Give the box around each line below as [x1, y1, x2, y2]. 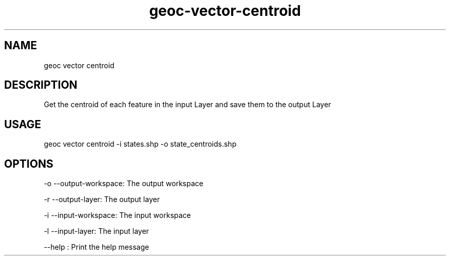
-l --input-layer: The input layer [44, 227, 149, 236]
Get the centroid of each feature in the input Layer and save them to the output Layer [44, 100, 331, 109]
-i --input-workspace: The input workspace [44, 211, 191, 220]
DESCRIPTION [4, 78, 78, 92]
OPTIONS [4, 157, 53, 170]
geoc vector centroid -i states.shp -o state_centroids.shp [44, 139, 237, 149]
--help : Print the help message [44, 243, 149, 252]
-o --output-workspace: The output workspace [44, 179, 203, 188]
